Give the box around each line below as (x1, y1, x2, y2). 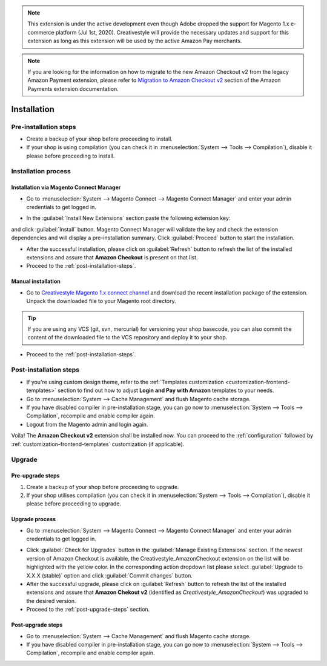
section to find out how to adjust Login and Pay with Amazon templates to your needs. (58, 387, 274, 394)
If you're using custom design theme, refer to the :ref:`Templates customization (26, 378, 224, 385)
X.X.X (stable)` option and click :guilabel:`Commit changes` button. (26, 571, 193, 579)
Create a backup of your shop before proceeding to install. (26, 135, 173, 142)
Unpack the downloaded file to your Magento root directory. (26, 298, 177, 305)
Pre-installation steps (11, 122, 76, 131)
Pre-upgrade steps (11, 472, 60, 479)
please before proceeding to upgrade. (26, 500, 121, 507)
